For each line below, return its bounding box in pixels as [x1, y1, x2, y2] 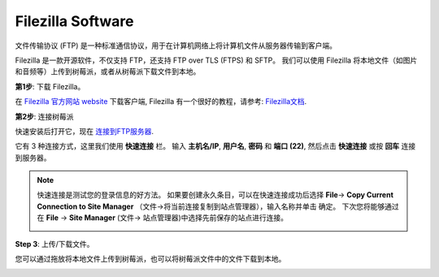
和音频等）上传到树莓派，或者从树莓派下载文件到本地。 [15, 67, 201, 76]
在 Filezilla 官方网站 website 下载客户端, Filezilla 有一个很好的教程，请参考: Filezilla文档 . [15, 97, 307, 106]
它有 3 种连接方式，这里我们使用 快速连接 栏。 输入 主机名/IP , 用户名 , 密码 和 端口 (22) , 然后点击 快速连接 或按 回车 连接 [15, 141, 416, 151]
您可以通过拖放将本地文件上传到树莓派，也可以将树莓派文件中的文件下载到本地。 [15, 254, 286, 264]
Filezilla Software [15, 12, 134, 30]
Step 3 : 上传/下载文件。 [15, 239, 94, 249]
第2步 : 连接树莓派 [15, 111, 74, 121]
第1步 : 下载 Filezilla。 [15, 81, 85, 91]
